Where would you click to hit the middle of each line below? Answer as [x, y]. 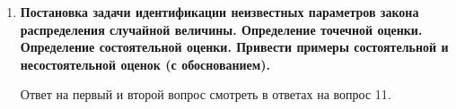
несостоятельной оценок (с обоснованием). [145, 64]
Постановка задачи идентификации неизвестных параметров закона [219, 12]
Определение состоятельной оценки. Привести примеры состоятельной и [234, 47]
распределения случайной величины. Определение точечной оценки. [221, 29]
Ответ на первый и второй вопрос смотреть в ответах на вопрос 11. [206, 94]
